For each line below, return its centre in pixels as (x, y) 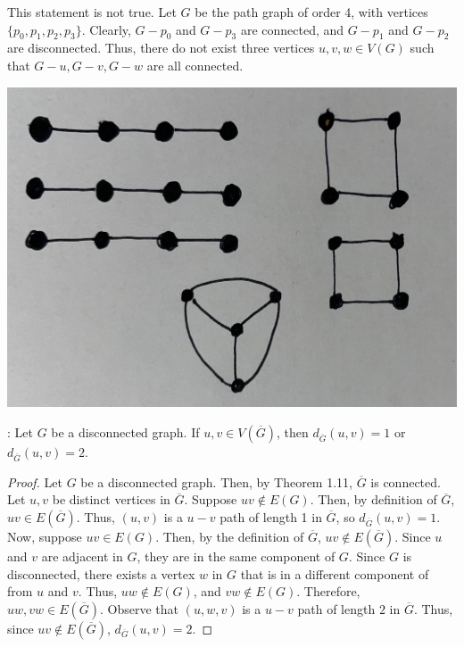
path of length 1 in (271, 516)
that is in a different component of (335, 573)
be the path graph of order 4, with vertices (311, 12)
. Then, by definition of (373, 499)
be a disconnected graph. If (125, 431)
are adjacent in (82, 556)
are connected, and (292, 29)
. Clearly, (106, 29)
